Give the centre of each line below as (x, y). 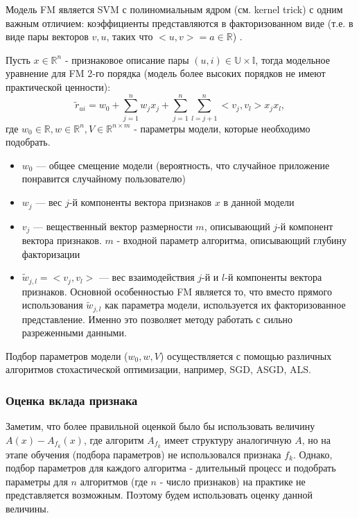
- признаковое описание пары (127, 59)
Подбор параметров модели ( (67, 355)
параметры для (37, 481)
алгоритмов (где (114, 481)
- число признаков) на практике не (233, 481)
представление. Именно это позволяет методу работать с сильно (157, 319)
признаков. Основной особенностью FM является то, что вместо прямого (177, 291)
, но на (316, 439)
